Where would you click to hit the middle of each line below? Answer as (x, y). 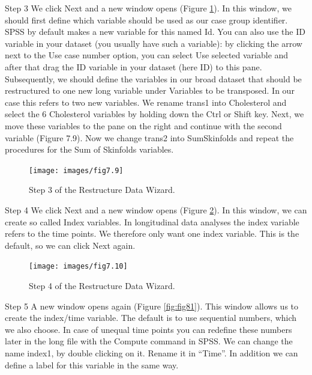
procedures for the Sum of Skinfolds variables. (89, 149)
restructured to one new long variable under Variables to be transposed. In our (150, 90)
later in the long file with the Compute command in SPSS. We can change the (149, 341)
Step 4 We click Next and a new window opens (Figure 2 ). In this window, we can (156, 209)
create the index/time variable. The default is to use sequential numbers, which (151, 318)
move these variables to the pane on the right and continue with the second (143, 125)
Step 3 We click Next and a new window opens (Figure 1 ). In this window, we (148, 8)
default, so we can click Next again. (70, 245)
